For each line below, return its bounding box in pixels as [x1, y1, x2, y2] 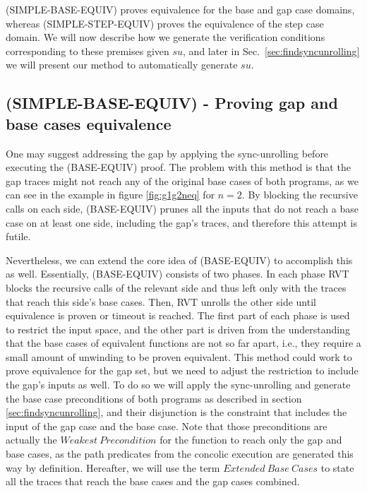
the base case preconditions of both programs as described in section [6, 391, 302, 405]
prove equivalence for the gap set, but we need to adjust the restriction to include [6, 363, 359, 378]
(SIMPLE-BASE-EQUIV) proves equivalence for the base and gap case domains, [6, 2, 355, 16]
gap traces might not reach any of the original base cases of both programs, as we [6, 173, 359, 188]
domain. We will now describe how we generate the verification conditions [6, 30, 325, 44]
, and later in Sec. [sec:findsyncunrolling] [183, 43, 360, 58]
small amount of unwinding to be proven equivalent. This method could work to [6, 349, 352, 364]
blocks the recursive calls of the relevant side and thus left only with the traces [6, 280, 347, 295]
